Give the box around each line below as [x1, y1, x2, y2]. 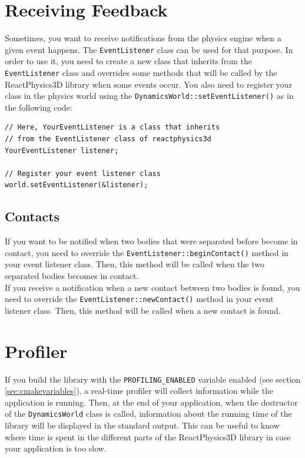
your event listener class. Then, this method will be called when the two [5, 258, 264, 270]
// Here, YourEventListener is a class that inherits [5, 123, 220, 132]
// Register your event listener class [5, 169, 161, 178]
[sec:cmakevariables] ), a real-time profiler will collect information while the [5, 384, 274, 397]
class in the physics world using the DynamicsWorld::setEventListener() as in [5, 89, 294, 102]
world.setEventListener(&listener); [5, 181, 148, 190]
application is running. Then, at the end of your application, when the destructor [5, 396, 298, 408]
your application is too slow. [5, 442, 107, 454]
